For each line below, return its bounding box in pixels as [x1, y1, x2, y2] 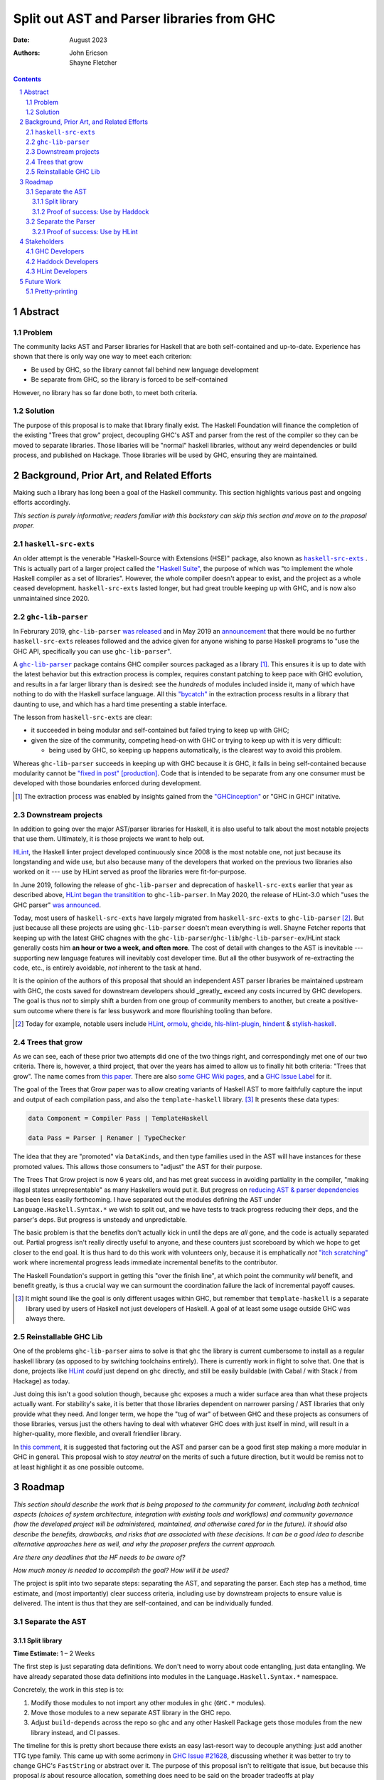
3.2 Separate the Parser [26, 217, 96, 226]
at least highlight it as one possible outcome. [13, 1462, 144, 1471]
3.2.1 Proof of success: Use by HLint [32, 227, 138, 236]
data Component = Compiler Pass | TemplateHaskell [28, 1114, 209, 1122]
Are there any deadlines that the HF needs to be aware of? [13, 1553, 186, 1561]
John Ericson [69, 48, 108, 57]
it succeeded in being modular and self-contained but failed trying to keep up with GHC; [31, 726, 289, 735]
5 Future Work [19, 277, 61, 286]
